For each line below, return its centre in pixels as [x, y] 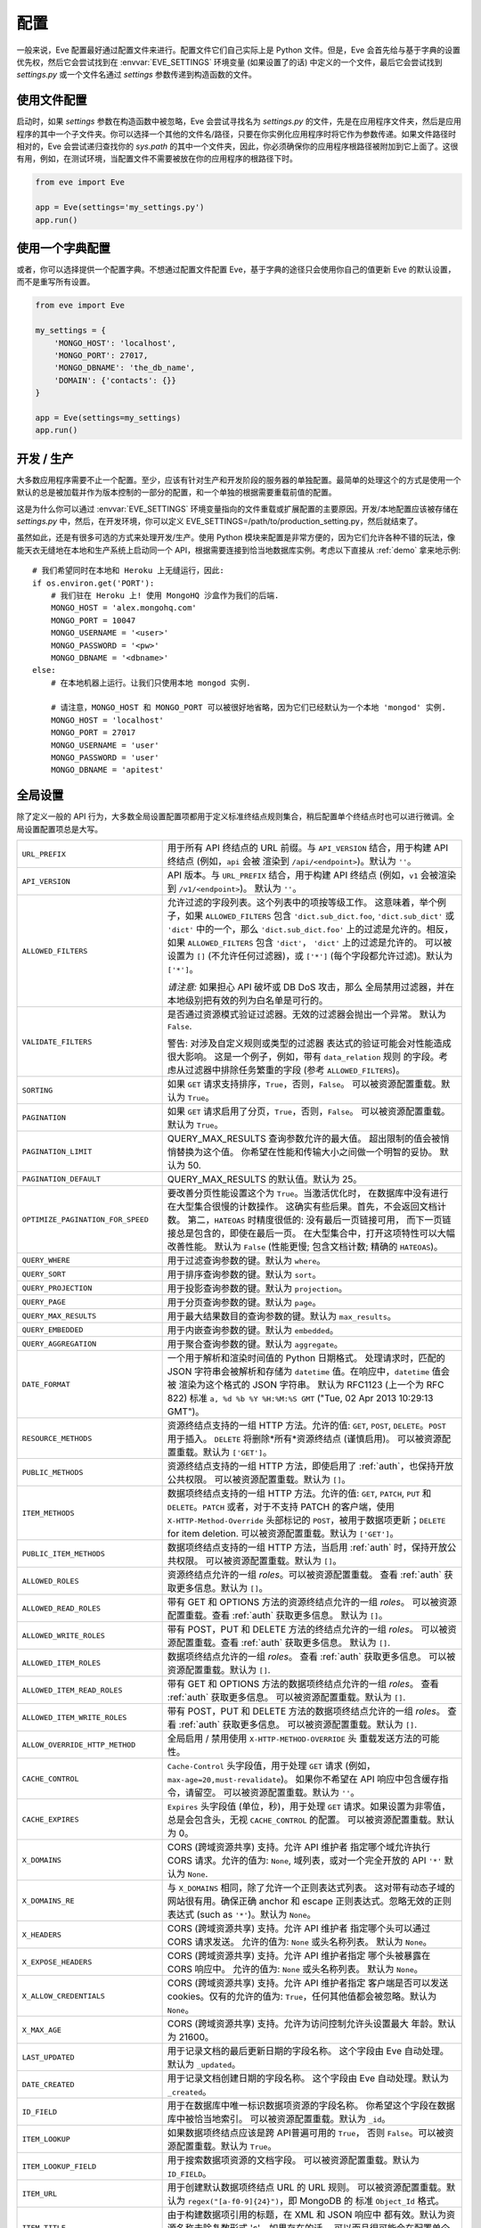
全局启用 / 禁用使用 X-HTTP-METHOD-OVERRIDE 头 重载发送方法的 [294, 1739]
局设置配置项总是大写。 [59, 829]
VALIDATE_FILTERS [57, 1041]
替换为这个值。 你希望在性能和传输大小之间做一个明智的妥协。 [307, 1152]
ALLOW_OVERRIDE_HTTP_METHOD [79, 1745]
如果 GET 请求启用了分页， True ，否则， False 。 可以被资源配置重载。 [309, 1111]
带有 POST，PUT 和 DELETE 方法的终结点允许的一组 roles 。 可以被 [307, 1629]
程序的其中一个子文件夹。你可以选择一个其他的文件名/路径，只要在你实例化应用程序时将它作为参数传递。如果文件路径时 [236, 134]
